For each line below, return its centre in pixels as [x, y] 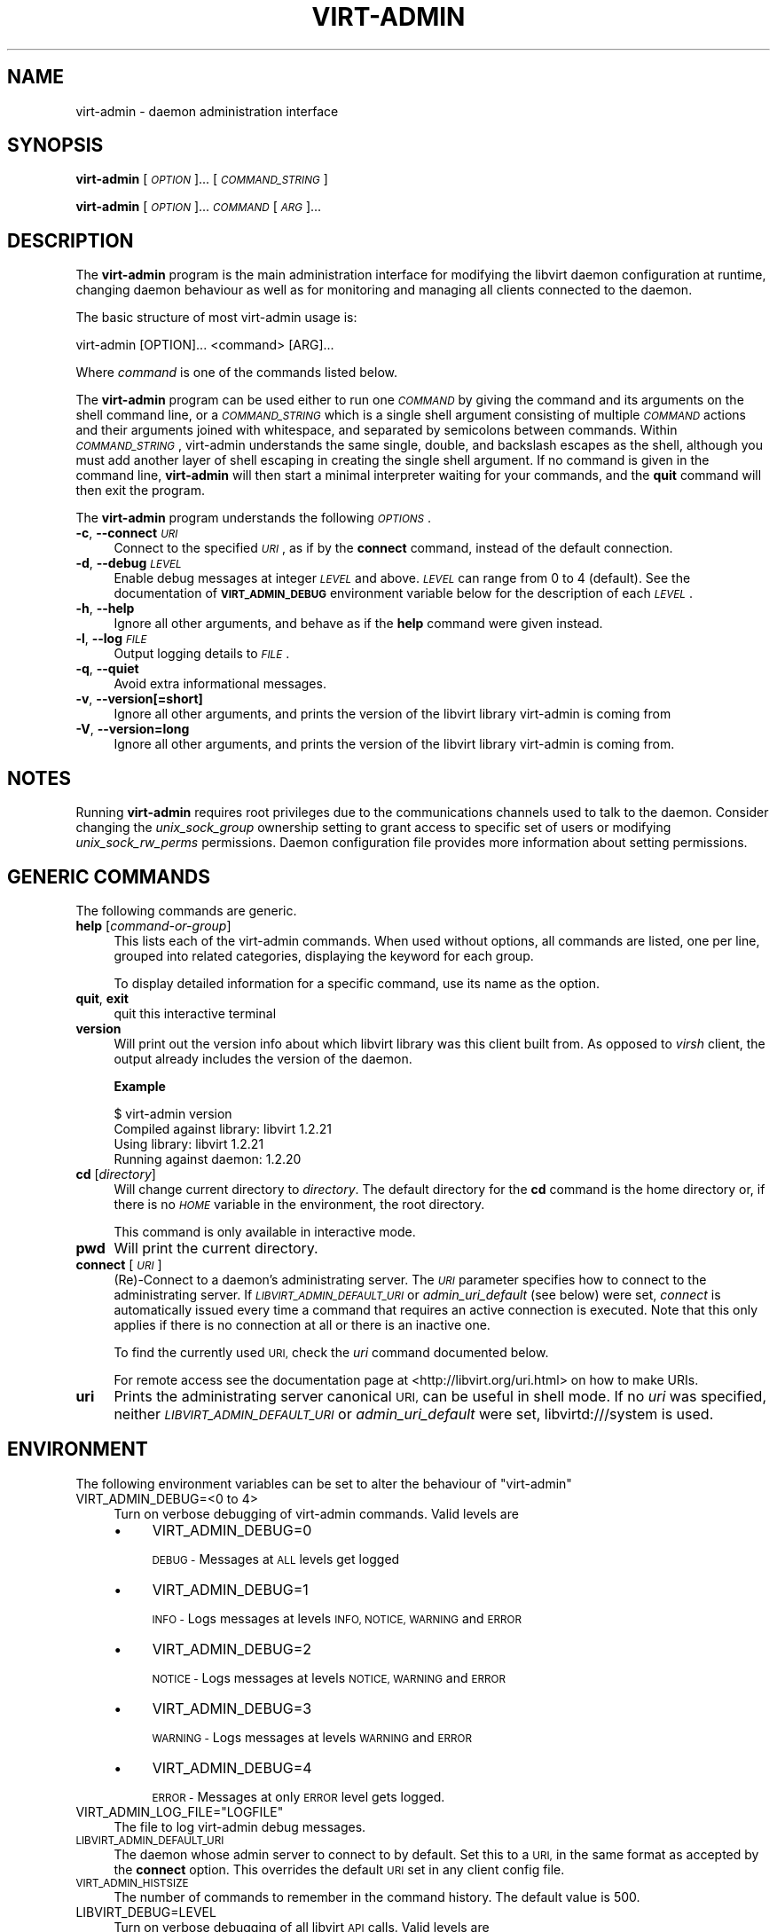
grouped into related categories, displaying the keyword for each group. [324, 955]
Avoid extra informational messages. [220, 684]
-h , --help [105, 609]
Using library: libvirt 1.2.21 [189, 1143]
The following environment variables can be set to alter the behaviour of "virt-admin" [324, 1483]
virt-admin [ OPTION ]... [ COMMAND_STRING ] [202, 179]
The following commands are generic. [186, 910]
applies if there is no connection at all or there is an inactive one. [302, 1324]
